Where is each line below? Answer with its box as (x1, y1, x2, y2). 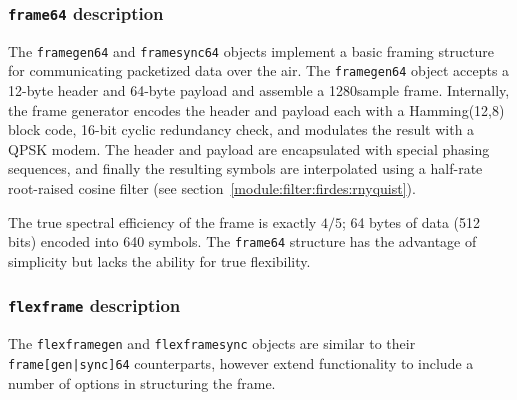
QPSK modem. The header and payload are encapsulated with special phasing (8, 138, 490, 159)
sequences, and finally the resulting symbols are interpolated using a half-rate (8, 158, 483, 179)
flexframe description (8, 293, 181, 318)
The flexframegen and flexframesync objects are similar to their (8, 333, 416, 354)
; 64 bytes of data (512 (341, 211, 481, 232)
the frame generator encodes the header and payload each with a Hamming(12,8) (8, 99, 505, 120)
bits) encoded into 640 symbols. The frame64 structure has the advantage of (8, 231, 477, 252)
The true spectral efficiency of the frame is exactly (8, 211, 317, 232)
